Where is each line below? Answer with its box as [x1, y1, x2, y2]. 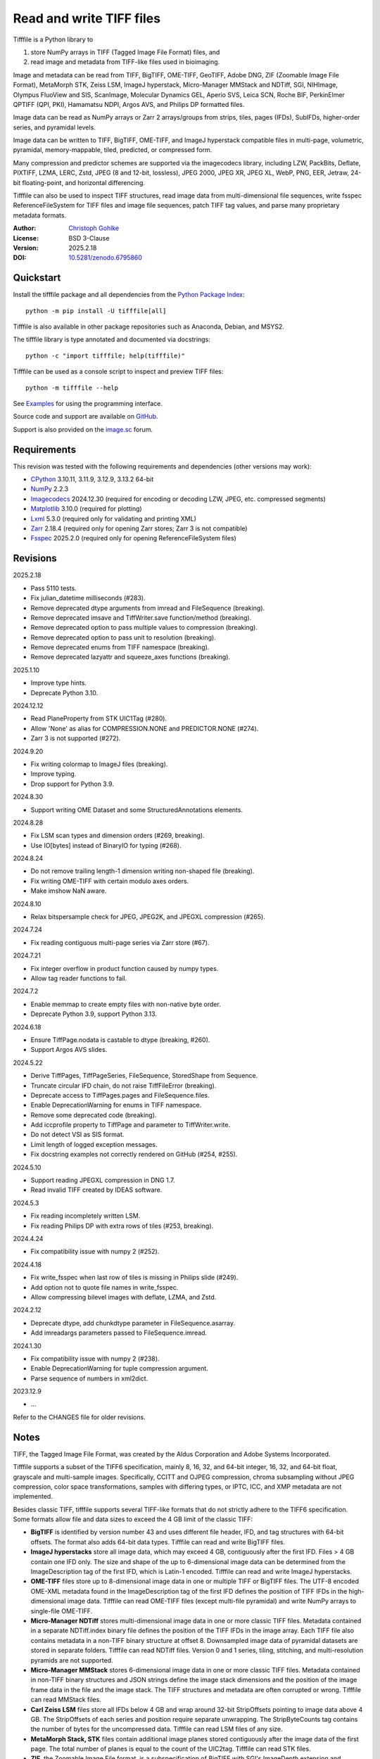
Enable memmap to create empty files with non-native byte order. [30, 1000, 221, 1008]
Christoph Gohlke [68, 224, 120, 232]
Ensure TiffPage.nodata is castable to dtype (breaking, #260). [30, 1035, 210, 1044]
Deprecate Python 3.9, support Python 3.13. [30, 1010, 158, 1018]
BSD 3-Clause [68, 234, 110, 242]
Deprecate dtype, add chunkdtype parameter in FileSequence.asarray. [30, 1319, 236, 1327]
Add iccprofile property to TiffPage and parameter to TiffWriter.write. [30, 1121, 231, 1129]
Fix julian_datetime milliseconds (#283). [30, 594, 146, 602]
